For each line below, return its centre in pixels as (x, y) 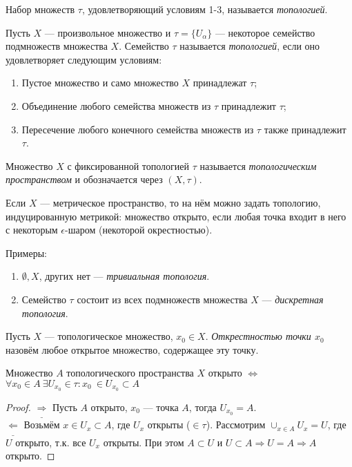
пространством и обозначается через (84, 179)
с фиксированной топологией (128, 165)
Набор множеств (40, 9)
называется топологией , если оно (250, 46)
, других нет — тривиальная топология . (124, 276)
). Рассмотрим (236, 425)
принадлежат (220, 83)
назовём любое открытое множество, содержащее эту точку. (132, 349)
